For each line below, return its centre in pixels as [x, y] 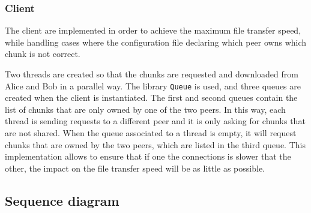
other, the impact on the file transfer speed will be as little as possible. [135, 168]
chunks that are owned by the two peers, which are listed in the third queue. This [155, 144]
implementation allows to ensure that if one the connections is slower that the [148, 156]
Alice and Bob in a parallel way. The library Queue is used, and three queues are [153, 85]
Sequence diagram [62, 200]
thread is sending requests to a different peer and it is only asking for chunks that [155, 121]
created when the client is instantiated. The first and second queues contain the [151, 97]
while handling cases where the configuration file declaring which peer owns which [156, 42]
